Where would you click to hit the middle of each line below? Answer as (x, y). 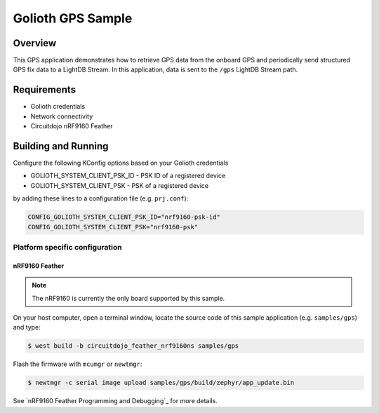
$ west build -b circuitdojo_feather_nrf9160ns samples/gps (133, 346)
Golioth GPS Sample (73, 18)
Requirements (45, 90)
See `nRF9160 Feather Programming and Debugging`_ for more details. (115, 401)
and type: (27, 327)
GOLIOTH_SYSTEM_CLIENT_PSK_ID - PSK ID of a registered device (128, 176)
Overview (35, 43)
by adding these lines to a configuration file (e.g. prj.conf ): (101, 198)
